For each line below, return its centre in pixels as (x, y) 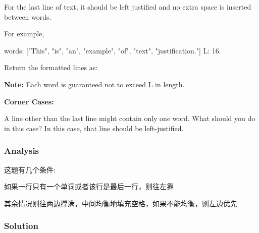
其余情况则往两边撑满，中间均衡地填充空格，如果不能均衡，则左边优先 (121, 203)
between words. (28, 16)
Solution (21, 226)
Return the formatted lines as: (51, 67)
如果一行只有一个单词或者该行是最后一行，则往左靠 (89, 186)
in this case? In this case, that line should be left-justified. (94, 128)
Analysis (22, 151)
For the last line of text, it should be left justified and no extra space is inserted (128, 7)
